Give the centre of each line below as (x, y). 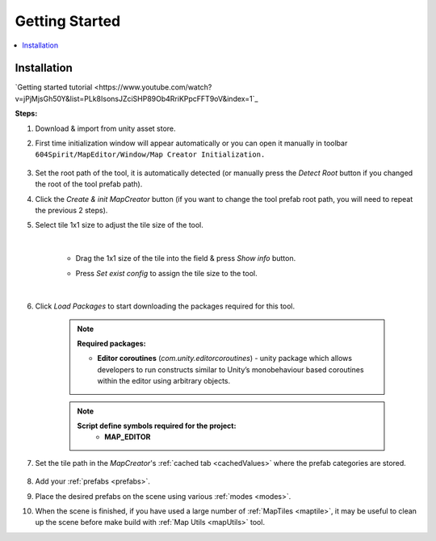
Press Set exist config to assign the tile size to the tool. (166, 273)
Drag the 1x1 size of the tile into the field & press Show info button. (186, 258)
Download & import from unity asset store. (106, 128)
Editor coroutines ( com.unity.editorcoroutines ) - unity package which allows (225, 359)
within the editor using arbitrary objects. (163, 381)
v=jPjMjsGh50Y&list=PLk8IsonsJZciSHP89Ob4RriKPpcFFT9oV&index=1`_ (136, 99)
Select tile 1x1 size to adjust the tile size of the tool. (119, 225)
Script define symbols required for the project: (157, 426)
